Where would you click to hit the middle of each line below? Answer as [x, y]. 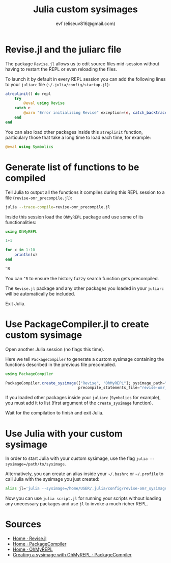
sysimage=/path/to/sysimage [35, 464]
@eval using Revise [44, 103]
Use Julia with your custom [64, 434]
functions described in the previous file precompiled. [61, 364]
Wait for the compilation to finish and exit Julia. [54, 413]
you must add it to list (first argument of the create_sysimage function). [79, 403]
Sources [23, 524]
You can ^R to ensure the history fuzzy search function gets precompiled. [82, 278]
